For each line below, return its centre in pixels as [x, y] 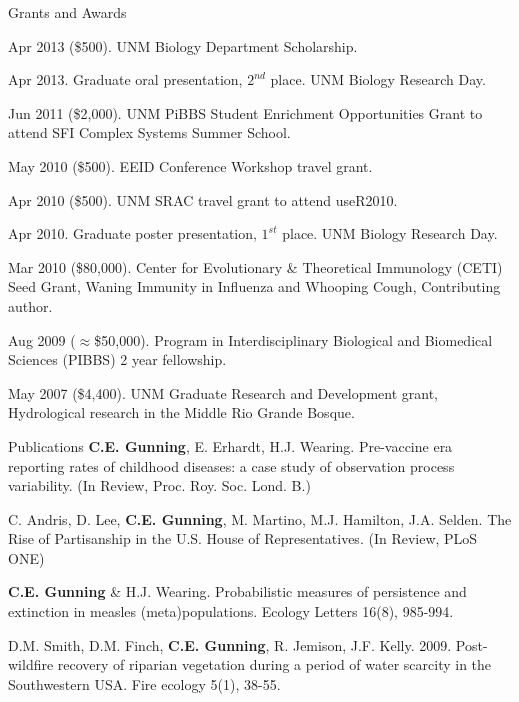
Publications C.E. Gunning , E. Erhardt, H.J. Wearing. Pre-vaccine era [230, 445]
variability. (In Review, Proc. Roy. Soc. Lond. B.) [159, 485]
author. [30, 305]
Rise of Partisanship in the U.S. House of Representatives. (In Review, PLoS [243, 538]
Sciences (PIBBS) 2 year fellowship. [117, 359]
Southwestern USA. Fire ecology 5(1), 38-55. [144, 683]
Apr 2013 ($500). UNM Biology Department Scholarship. [183, 45]
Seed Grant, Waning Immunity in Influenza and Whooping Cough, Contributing [254, 286]
